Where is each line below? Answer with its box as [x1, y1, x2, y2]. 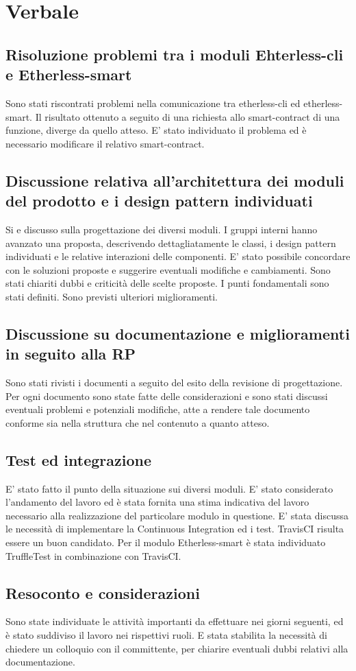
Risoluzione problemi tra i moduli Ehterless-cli [5, 43, 344, 64]
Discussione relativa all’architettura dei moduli [5, 169, 344, 191]
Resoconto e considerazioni [5, 582, 200, 603]
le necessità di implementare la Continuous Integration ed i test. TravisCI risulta [5, 521, 344, 536]
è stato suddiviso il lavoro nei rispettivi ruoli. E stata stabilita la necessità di [5, 628, 327, 642]
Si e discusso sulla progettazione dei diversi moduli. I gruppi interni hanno [5, 222, 318, 236]
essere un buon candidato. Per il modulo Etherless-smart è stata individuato [5, 535, 326, 550]
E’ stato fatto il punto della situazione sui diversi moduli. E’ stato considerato [5, 481, 333, 495]
